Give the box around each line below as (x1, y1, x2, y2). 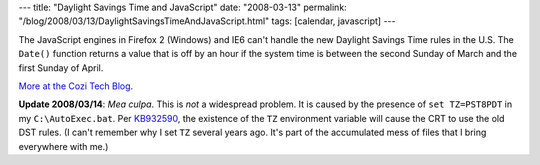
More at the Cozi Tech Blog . (18, 80, 134, 92)
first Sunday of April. (18, 61, 104, 74)
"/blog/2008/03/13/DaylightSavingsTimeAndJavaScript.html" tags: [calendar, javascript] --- (18, 15, 396, 27)
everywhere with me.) (18, 140, 109, 152)
